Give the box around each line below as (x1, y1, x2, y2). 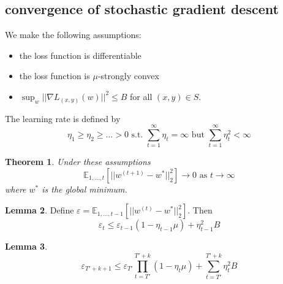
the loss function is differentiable (19, 48, 141, 61)
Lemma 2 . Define (5, 204, 74, 217)
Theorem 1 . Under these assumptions (5, 155, 151, 168)
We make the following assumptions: (5, 28, 141, 41)
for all (130, 90, 153, 102)
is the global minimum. (42, 182, 127, 195)
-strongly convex (97, 69, 159, 82)
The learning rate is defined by (5, 112, 121, 125)
